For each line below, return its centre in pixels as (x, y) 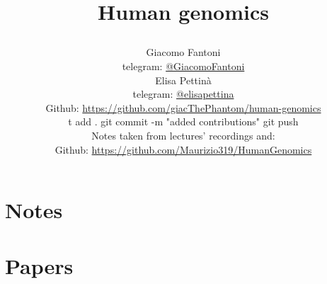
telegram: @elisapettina (183, 94)
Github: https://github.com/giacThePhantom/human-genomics (183, 107)
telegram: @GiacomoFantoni (183, 66)
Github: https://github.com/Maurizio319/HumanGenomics (183, 149)
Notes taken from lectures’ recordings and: (183, 135)
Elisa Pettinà (183, 80)
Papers (39, 265)
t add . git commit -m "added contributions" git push (183, 121)
